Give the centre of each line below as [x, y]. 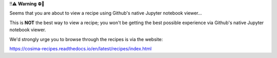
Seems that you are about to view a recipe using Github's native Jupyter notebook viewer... [106, 13]
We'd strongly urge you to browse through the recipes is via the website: [86, 39]
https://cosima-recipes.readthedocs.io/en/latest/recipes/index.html [81, 48]
